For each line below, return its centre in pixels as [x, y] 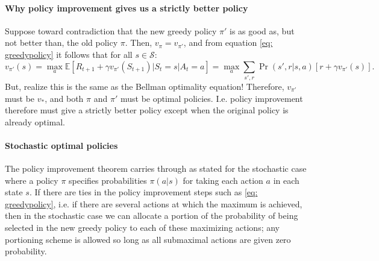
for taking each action [223, 180]
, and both [64, 98]
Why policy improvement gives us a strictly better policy [127, 8]
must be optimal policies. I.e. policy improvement [211, 98]
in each [286, 180]
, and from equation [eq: [228, 42]
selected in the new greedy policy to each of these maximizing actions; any [142, 228]
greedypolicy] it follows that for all [69, 54]
